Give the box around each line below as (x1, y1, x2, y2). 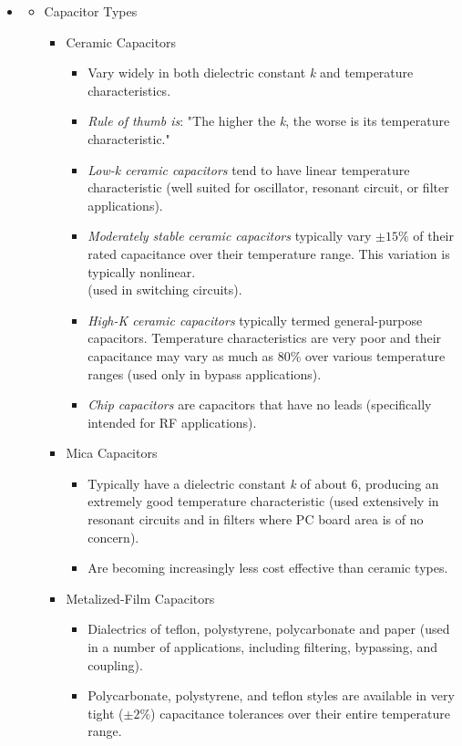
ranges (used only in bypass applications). (87, 364, 322, 383)
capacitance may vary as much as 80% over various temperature (87, 346, 446, 365)
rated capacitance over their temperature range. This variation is (87, 243, 450, 263)
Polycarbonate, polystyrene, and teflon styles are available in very (87, 686, 455, 705)
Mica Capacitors (66, 443, 158, 462)
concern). (87, 527, 139, 546)
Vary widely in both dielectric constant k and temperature (87, 63, 414, 82)
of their (413, 226, 454, 245)
